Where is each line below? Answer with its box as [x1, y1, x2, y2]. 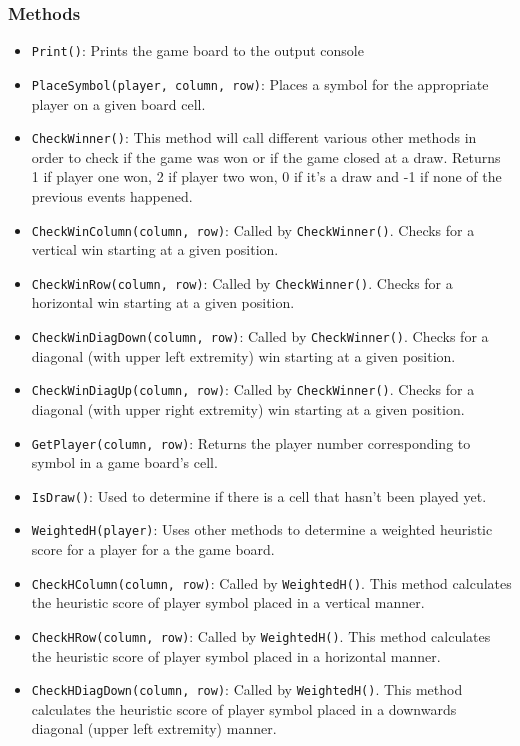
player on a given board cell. [31, 93, 206, 114]
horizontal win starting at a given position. [31, 292, 295, 313]
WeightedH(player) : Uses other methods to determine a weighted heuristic [31, 519, 493, 540]
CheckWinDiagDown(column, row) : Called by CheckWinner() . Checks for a [31, 326, 489, 347]
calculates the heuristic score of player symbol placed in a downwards [31, 698, 457, 719]
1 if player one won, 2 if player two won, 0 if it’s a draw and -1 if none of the [31, 166, 502, 187]
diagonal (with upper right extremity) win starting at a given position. [31, 398, 465, 419]
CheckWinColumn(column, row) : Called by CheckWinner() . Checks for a [31, 219, 475, 240]
